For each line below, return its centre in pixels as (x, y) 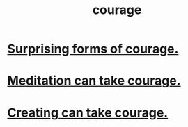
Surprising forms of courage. (93, 49)
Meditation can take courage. (94, 81)
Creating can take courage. (88, 112)
